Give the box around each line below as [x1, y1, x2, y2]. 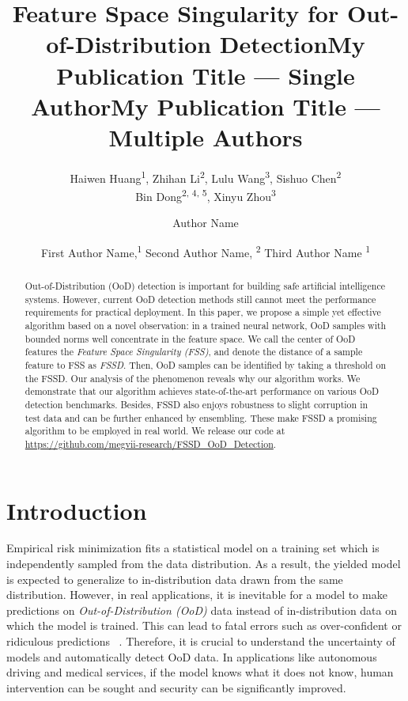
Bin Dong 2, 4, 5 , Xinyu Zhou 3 [135, 186, 276, 204]
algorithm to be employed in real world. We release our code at [25, 424, 285, 438]
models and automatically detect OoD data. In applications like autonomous [6, 648, 377, 665]
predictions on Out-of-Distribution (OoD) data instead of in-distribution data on [6, 601, 398, 618]
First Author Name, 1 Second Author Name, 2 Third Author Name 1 [40, 241, 371, 260]
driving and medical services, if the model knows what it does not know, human [6, 664, 394, 680]
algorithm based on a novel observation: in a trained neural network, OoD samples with [25, 318, 387, 332]
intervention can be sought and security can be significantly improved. [6, 679, 346, 695]
